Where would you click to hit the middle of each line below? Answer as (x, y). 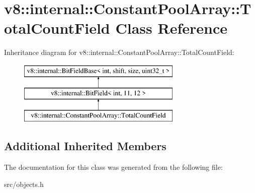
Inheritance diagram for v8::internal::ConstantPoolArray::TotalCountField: (119, 52)
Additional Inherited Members (85, 146)
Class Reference (171, 28)
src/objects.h (24, 184)
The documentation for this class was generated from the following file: (113, 167)
